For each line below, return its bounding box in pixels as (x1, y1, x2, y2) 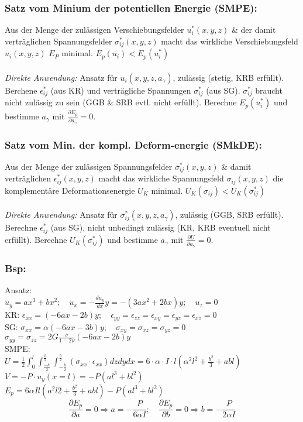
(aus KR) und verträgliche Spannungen (50, 84, 191, 96)
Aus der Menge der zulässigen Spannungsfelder (5, 160, 173, 172)
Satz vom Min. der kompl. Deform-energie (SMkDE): (5, 137, 262, 152)
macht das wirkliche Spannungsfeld (98, 172, 224, 184)
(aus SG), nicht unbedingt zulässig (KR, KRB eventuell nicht (50, 221, 271, 234)
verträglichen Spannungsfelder (5, 35, 112, 47)
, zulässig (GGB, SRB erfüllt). (175, 208, 284, 221)
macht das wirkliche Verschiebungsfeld (161, 35, 298, 47)
